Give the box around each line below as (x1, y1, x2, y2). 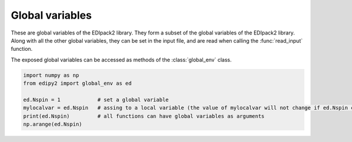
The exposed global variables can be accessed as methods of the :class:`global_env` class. (11, 56, 232, 63)
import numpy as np (23, 72, 79, 78)
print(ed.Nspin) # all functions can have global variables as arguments (23, 113, 265, 119)
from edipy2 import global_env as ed (23, 80, 132, 87)
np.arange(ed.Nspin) (23, 121, 82, 128)
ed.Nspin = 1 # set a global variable (23, 96, 169, 103)
